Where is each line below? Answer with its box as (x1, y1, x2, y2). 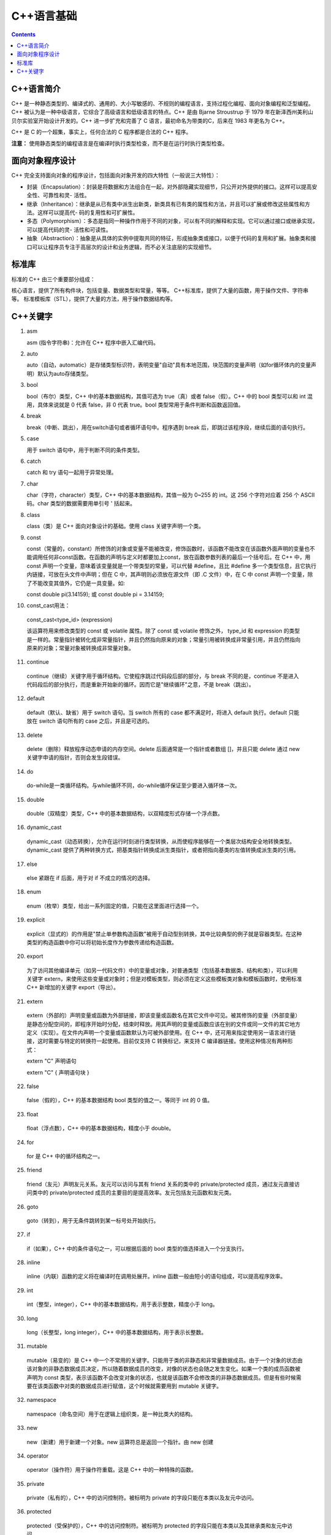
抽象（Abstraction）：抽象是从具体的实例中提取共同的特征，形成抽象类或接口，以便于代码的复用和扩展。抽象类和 (26, 235, 311, 242)
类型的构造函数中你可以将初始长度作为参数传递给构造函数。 (26, 938, 177, 946)
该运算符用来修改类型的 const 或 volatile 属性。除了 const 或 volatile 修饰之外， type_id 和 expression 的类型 (26, 627, 300, 635)
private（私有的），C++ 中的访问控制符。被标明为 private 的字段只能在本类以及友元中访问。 (26, 1494, 257, 1501)
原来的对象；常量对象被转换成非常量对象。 (26, 644, 134, 651)
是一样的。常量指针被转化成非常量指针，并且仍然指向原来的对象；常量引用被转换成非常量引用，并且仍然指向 (26, 635, 300, 643)
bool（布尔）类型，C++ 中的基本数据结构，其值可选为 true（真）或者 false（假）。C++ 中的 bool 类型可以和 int (26, 392, 306, 400)
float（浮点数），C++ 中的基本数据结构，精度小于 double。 (26, 1124, 175, 1132)
